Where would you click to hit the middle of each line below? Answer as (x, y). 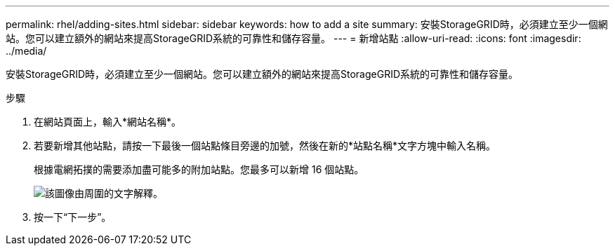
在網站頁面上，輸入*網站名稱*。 (108, 122)
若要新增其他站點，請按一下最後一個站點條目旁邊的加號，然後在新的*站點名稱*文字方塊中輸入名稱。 (265, 145)
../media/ (26, 51)
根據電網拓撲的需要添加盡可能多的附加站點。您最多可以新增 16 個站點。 (199, 169)
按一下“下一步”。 (73, 217)
